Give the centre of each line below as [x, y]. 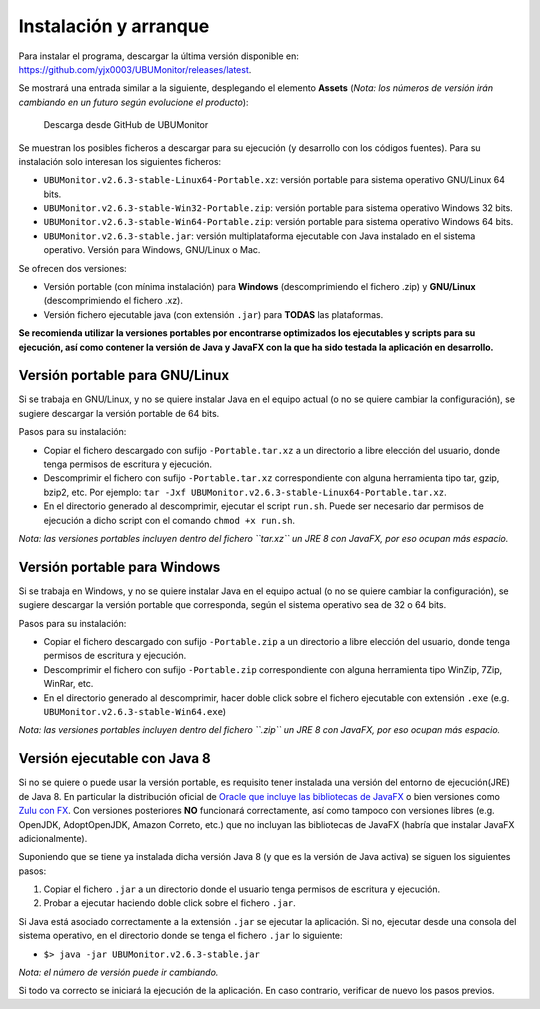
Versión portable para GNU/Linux [124, 375]
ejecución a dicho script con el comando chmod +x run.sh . [169, 520]
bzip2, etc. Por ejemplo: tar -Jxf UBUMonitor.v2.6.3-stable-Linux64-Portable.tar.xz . [245, 492]
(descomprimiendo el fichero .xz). [113, 301]
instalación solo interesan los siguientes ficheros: [120, 161]
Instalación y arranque [114, 26]
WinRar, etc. [68, 684]
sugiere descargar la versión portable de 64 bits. [119, 413]
